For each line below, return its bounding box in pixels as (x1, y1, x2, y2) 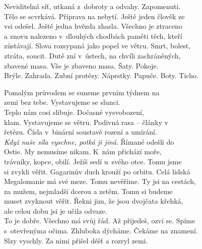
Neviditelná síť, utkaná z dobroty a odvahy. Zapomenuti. (4, 1, 181, 11)
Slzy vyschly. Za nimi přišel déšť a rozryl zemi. (4, 235, 148, 245)
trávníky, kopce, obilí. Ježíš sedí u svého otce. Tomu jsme (4, 156, 182, 166)
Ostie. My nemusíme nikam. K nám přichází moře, (4, 146, 162, 157)
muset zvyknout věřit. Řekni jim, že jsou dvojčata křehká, (4, 196, 183, 206)
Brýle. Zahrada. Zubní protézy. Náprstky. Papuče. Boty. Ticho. (4, 70, 198, 81)
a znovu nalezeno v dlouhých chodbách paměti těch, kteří (4, 30, 182, 41)
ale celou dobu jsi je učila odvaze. (4, 205, 107, 216)
